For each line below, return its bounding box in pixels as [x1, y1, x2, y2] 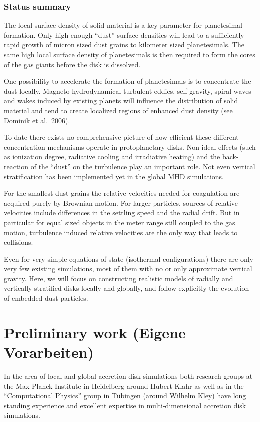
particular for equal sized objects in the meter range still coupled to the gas [4, 217, 235, 227]
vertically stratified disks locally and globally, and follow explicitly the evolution [4, 283, 249, 293]
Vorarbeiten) [4, 342, 94, 362]
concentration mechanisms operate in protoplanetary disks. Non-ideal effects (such [4, 141, 256, 152]
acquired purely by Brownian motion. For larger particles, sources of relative [4, 197, 238, 208]
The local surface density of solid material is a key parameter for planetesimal [4, 20, 242, 30]
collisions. [4, 237, 33, 247]
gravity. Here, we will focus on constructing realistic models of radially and [4, 273, 233, 283]
